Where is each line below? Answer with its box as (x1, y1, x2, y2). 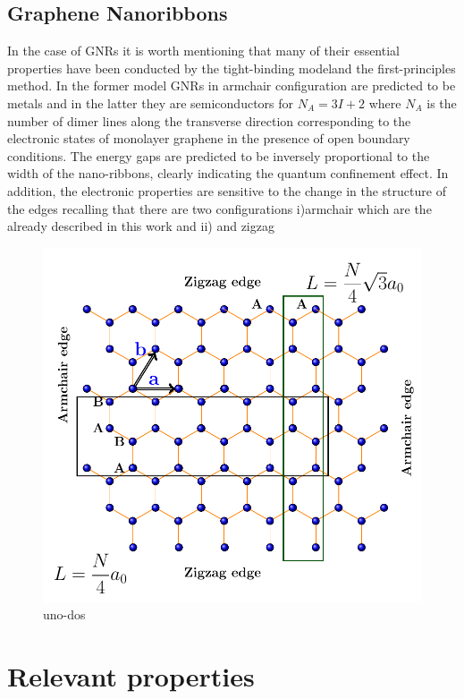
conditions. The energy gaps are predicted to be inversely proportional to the (7, 146, 430, 165)
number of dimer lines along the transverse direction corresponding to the (7, 111, 411, 130)
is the (426, 93, 457, 112)
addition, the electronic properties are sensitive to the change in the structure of (7, 181, 446, 200)
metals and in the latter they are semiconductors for (7, 93, 294, 112)
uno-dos (43, 605, 86, 624)
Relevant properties (7, 658, 255, 695)
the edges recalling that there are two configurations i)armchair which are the (7, 199, 432, 217)
